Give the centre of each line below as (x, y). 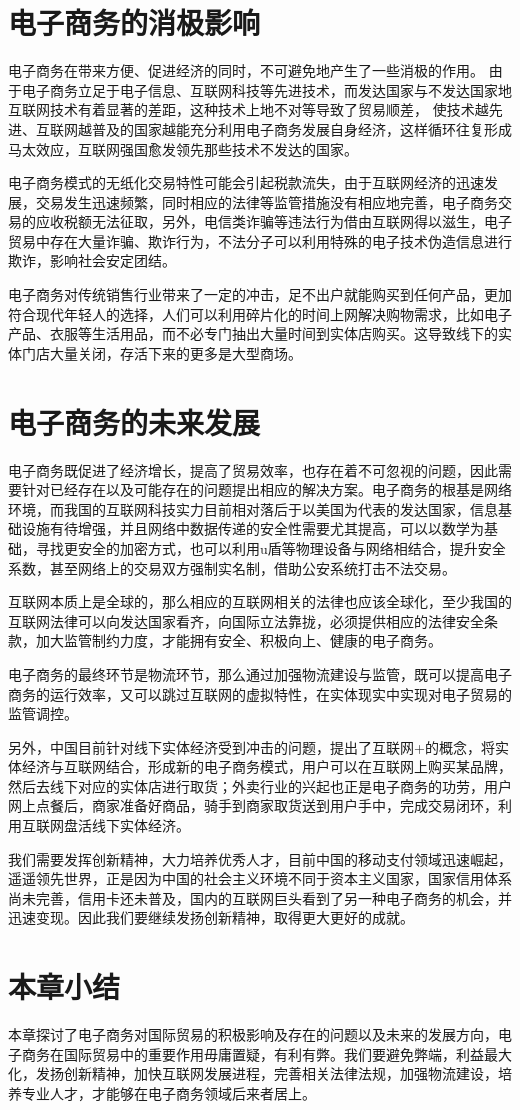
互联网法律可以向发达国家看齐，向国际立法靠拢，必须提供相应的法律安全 (246, 620)
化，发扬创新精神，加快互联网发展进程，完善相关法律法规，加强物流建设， (253, 1073)
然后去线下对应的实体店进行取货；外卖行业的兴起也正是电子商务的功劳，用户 (260, 785)
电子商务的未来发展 (134, 421)
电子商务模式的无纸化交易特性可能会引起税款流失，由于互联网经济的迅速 (246, 182)
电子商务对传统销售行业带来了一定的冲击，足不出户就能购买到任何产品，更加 (260, 294)
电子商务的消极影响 (134, 22)
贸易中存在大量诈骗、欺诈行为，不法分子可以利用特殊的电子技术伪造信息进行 (260, 240)
